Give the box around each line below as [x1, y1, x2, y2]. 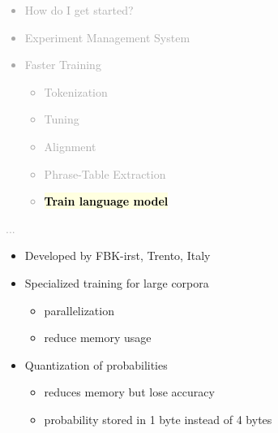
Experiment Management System [24, 28, 190, 45]
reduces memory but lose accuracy [44, 383, 215, 401]
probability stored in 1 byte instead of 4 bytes [44, 410, 272, 427]
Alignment [44, 137, 96, 154]
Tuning [44, 110, 79, 128]
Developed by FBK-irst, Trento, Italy [24, 247, 211, 264]
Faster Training [24, 56, 101, 73]
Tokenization [44, 83, 108, 100]
